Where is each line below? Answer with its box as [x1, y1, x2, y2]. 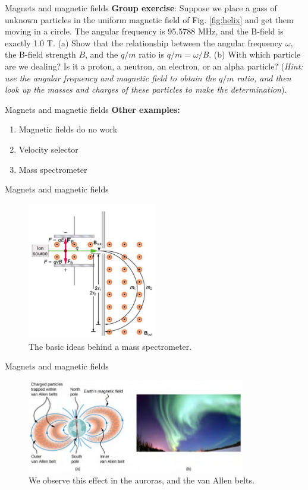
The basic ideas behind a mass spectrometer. [29, 340, 192, 352]
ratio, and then [237, 71, 291, 84]
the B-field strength [5, 48, 76, 61]
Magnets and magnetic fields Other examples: [5, 103, 180, 115]
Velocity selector [18, 143, 78, 155]
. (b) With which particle [209, 48, 301, 61]
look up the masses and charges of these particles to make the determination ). [5, 83, 287, 96]
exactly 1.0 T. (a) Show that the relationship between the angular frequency [5, 36, 283, 49]
